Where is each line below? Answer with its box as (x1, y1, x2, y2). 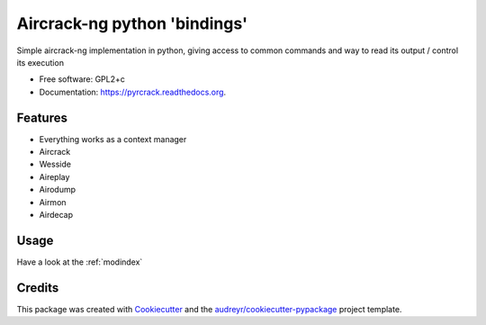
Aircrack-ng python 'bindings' (16, 14, 247, 33)
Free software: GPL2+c (39, 74, 126, 85)
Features (16, 110, 67, 125)
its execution (16, 57, 65, 68)
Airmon (39, 196, 67, 207)
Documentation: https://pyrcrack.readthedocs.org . (39, 86, 227, 97)
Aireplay (39, 171, 70, 182)
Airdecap (39, 209, 74, 220)
